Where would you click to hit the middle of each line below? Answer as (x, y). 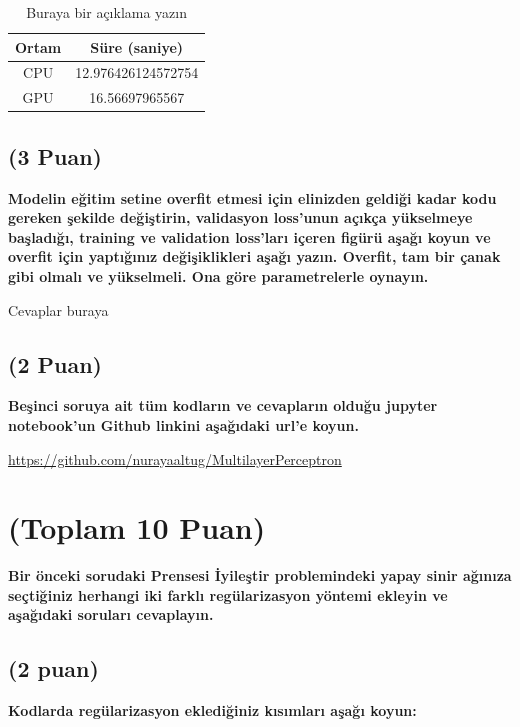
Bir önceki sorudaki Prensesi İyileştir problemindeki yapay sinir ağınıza (260, 575)
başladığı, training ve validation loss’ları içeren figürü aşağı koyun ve (249, 236)
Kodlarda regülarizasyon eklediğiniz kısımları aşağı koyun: (212, 710)
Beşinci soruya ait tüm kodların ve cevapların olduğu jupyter (223, 405)
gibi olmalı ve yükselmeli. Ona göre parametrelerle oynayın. (218, 275)
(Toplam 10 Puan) (137, 527)
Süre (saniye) (137, 46)
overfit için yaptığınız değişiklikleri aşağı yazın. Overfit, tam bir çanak (254, 256)
